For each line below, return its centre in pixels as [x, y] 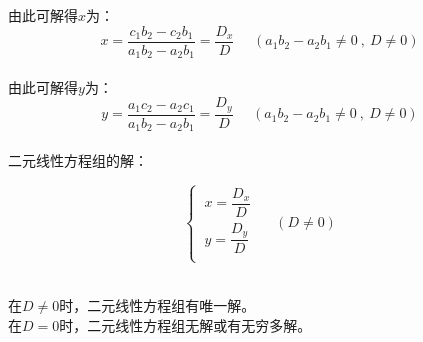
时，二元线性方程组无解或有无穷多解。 [185, 324]
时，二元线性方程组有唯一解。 [157, 305]
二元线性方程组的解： [78, 159]
